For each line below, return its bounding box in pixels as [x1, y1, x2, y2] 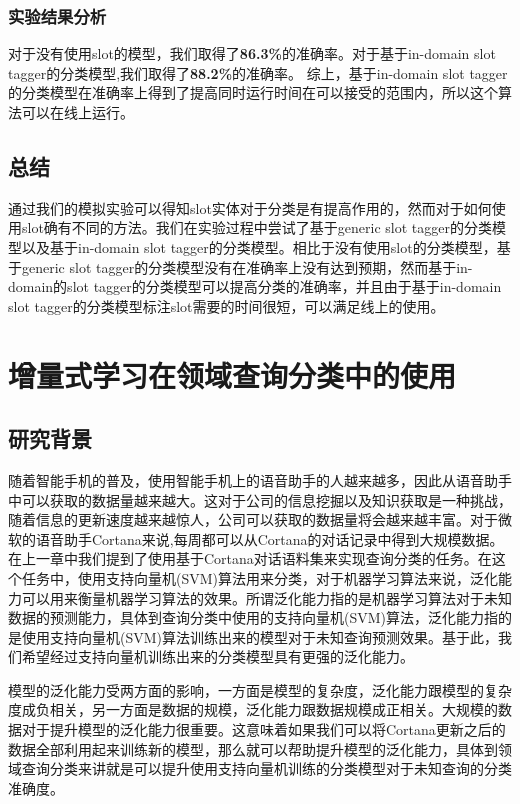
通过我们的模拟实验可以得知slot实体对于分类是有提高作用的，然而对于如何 [8, 197, 492, 218]
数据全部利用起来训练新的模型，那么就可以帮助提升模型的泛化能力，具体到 [8, 738, 498, 759]
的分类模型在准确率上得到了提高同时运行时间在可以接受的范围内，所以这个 [8, 82, 498, 103]
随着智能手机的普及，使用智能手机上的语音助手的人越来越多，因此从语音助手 [8, 469, 512, 490]
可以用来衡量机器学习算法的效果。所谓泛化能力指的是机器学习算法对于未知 [21, 587, 512, 608]
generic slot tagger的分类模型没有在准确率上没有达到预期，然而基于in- [21, 256, 473, 277]
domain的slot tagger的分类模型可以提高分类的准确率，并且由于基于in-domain [8, 276, 502, 297]
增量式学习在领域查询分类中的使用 [8, 354, 457, 395]
